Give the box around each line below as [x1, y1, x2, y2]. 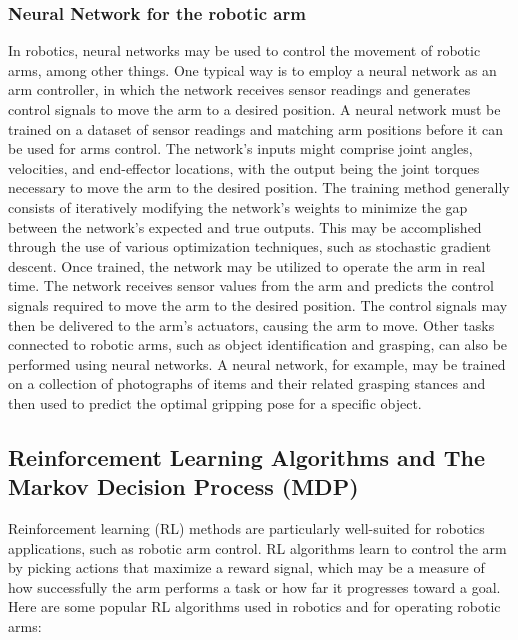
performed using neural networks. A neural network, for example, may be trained [8, 353, 506, 374]
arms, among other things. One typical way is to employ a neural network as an [8, 59, 497, 80]
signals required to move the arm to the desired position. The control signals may [8, 294, 508, 315]
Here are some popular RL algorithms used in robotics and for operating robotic [8, 596, 501, 617]
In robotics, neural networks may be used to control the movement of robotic [8, 40, 481, 61]
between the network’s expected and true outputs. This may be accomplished [8, 216, 482, 237]
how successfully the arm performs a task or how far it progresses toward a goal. [8, 576, 501, 597]
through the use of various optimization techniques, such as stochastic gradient [8, 236, 491, 257]
